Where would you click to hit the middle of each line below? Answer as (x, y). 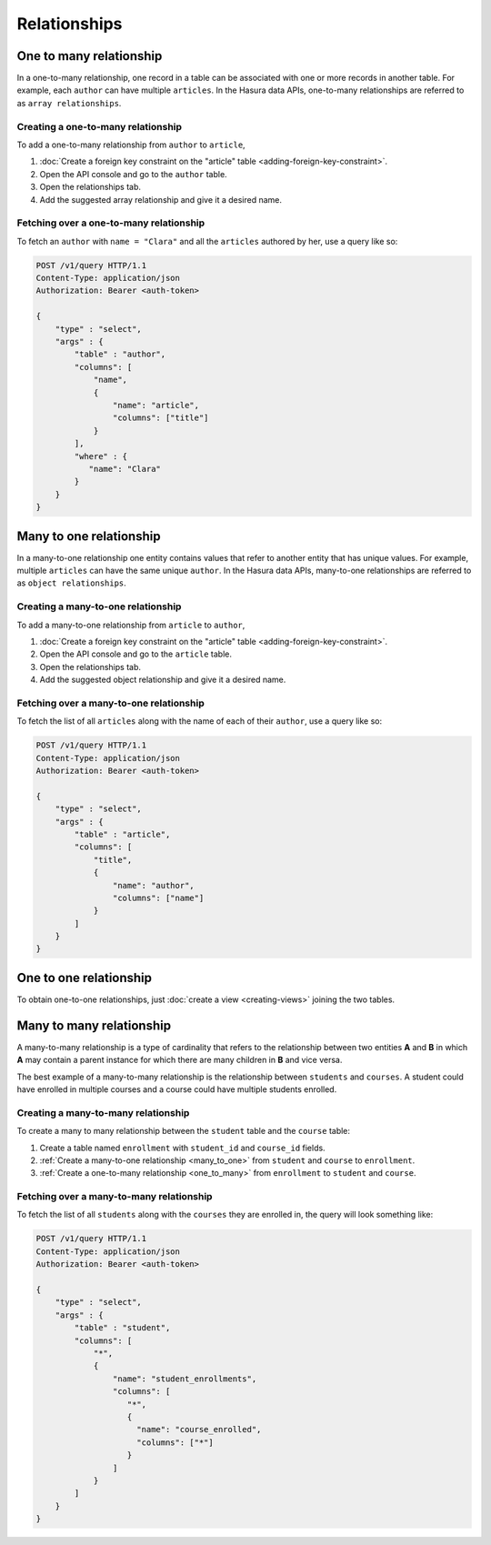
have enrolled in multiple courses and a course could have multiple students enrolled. (177, 1089)
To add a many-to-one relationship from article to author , (131, 625)
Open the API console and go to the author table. (133, 174)
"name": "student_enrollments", (185, 1379)
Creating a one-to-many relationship (99, 126)
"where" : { (100, 456)
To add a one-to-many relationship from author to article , (131, 145)
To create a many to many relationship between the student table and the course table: (183, 1131)
